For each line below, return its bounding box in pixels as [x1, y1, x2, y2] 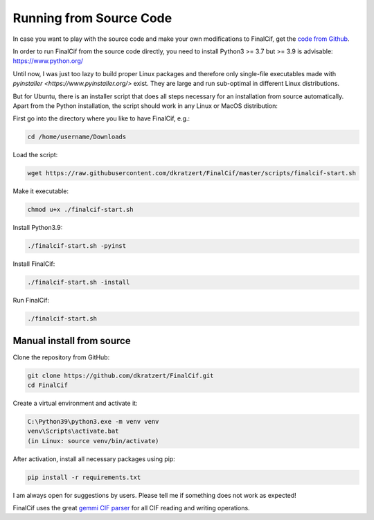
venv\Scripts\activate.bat [27, 427, 119, 436]
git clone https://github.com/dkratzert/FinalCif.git [27, 371, 214, 379]
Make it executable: [12, 187, 69, 195]
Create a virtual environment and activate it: [12, 399, 138, 407]
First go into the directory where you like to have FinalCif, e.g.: [12, 114, 190, 123]
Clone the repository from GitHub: [12, 353, 110, 361]
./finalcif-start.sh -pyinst [27, 242, 127, 250]
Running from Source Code [12, 10, 172, 26]
